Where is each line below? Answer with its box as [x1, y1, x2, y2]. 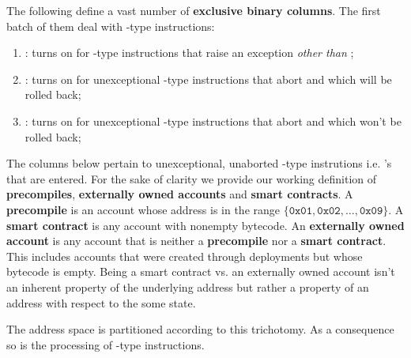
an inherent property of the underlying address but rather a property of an [6, 278, 369, 295]
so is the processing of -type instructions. [6, 336, 205, 352]
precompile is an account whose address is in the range [6, 201, 280, 217]
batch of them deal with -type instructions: [6, 17, 215, 34]
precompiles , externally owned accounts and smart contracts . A [6, 186, 353, 202]
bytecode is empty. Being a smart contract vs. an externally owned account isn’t [6, 263, 395, 280]
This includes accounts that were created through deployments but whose [6, 247, 363, 264]
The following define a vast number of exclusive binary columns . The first [6, 2, 381, 18]
